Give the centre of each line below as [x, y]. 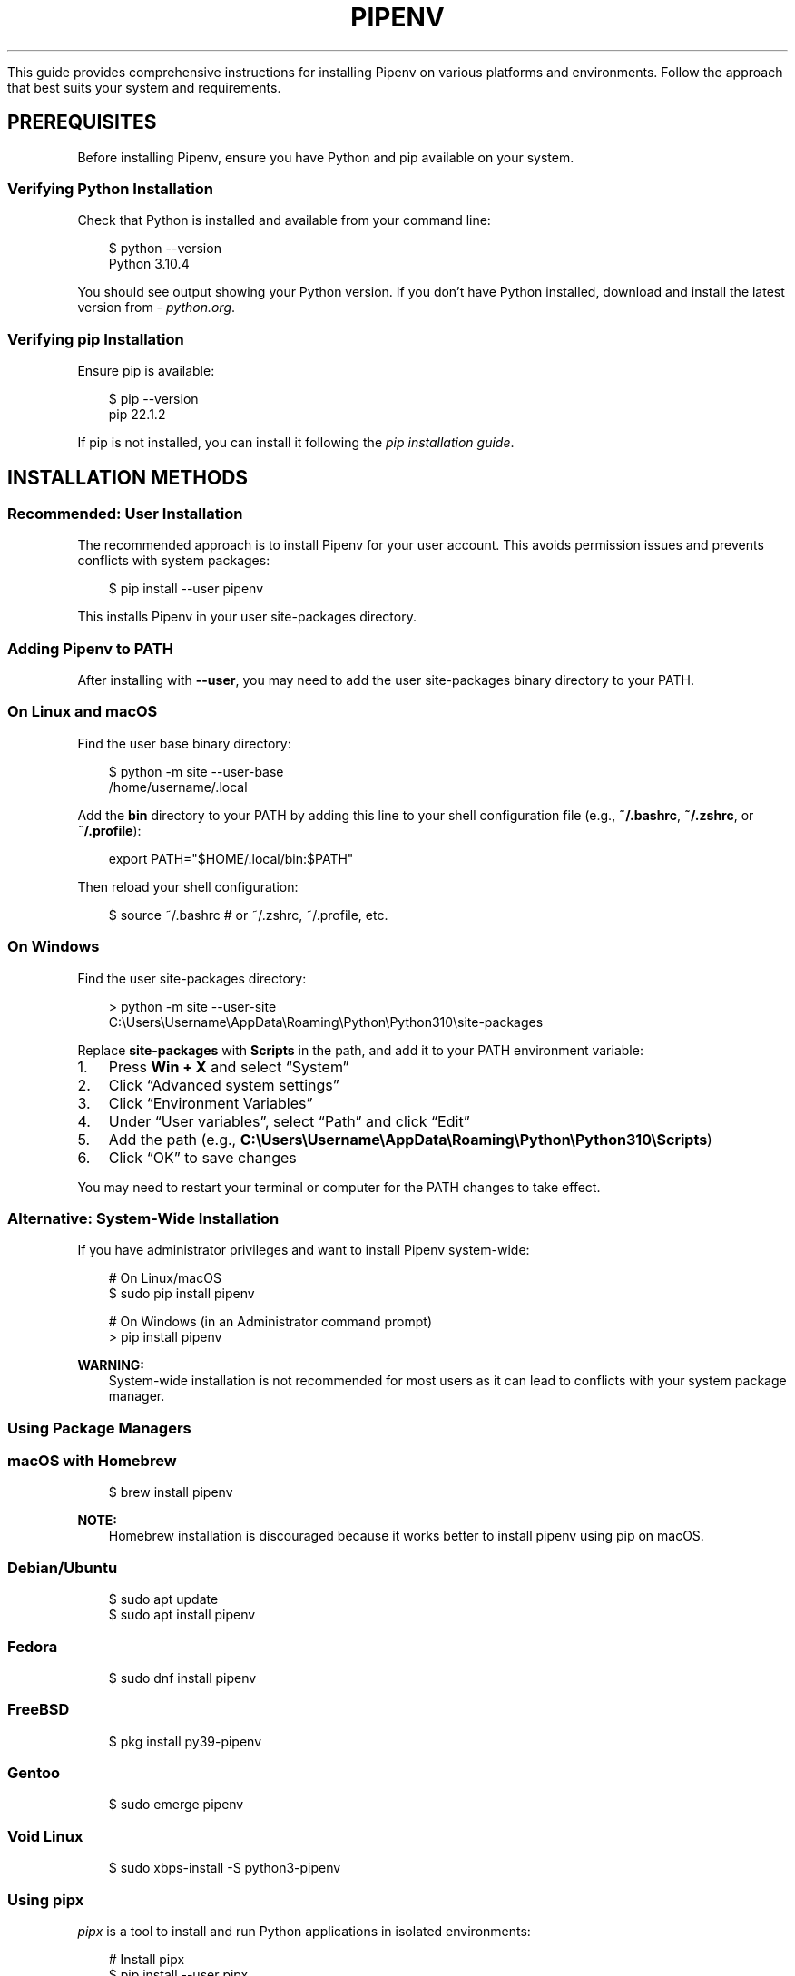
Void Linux [45, 1836]
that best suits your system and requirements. [144, 87]
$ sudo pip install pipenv [182, 1294]
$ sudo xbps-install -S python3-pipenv [225, 1868]
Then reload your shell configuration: [188, 886]
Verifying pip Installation [96, 339]
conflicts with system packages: [174, 561]
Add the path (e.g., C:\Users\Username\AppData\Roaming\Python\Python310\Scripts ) [410, 1139]
